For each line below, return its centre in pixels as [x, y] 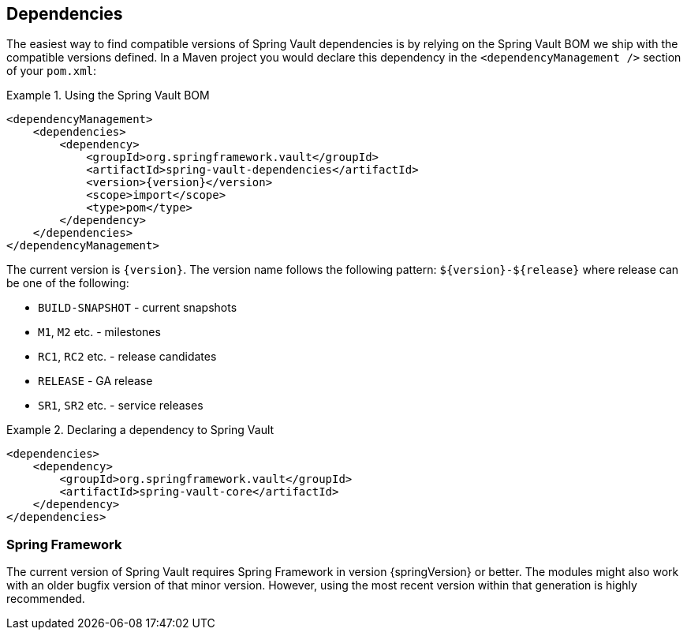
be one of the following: [68, 283]
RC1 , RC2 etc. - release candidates [127, 357]
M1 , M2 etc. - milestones [99, 332]
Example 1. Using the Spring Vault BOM [108, 95]
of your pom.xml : [52, 71]
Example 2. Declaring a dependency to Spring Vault [140, 430]
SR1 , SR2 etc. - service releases [121, 406]
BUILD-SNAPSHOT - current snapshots [138, 308]
